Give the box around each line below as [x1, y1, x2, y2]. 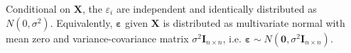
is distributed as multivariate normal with [163, 15, 345, 30]
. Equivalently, [50, 15, 113, 30]
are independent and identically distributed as [116, 1, 317, 16]
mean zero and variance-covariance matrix [6, 30, 189, 45]
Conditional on [6, 1, 71, 16]
